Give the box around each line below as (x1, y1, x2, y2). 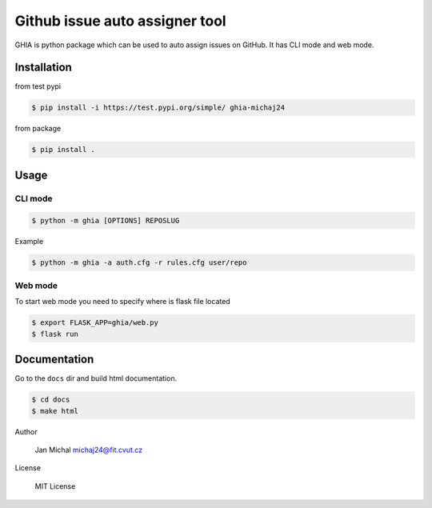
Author (14, 426, 38, 436)
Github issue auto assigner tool (14, 12, 227, 30)
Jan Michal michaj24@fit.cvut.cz (34, 445, 143, 454)
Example (14, 236, 44, 246)
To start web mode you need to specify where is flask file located (14, 297, 231, 306)
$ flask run (31, 329, 79, 338)
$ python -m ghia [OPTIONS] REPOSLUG (31, 216, 180, 225)
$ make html (31, 406, 79, 415)
